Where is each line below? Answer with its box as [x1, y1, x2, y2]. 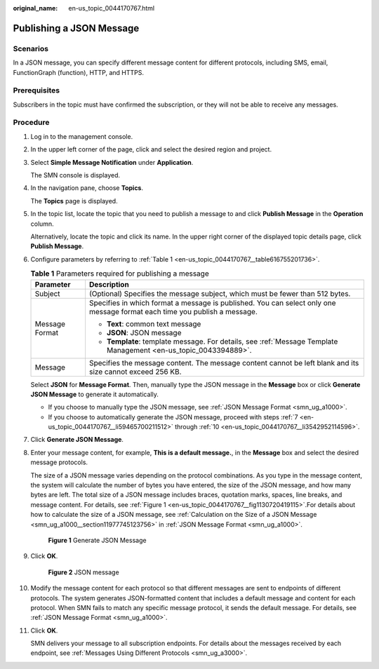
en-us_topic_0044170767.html [68, 4, 155, 12]
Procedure [13, 118, 50, 128]
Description [88, 279, 129, 289]
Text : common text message [106, 319, 201, 329]
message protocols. [30, 458, 88, 466]
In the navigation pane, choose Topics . [30, 184, 144, 192]
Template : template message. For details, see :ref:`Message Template [106, 337, 338, 346]
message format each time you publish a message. [88, 306, 258, 316]
